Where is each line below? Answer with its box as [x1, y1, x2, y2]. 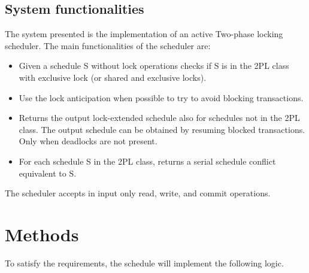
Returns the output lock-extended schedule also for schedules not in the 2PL [19, 111, 300, 124]
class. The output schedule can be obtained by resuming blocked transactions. [19, 123, 305, 135]
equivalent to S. [19, 166, 77, 179]
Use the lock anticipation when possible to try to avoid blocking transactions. [19, 91, 304, 104]
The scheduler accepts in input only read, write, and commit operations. [5, 187, 271, 199]
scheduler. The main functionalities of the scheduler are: [5, 39, 211, 51]
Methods [5, 222, 79, 246]
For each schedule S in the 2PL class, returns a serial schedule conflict [19, 154, 276, 167]
